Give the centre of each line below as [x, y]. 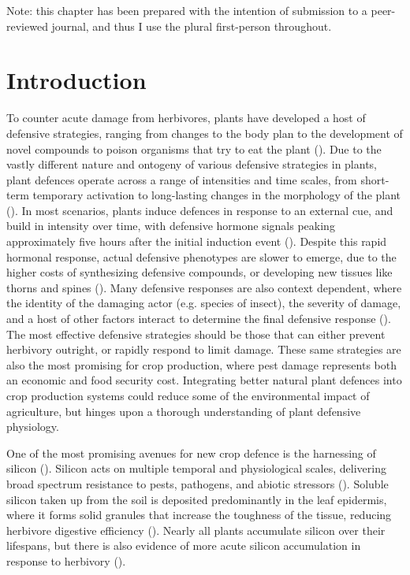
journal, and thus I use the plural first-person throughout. [192, 26]
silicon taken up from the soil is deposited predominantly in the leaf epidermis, [197, 499]
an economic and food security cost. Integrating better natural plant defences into [204, 380]
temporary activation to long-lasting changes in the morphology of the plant [217, 195]
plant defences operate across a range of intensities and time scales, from [182, 179]
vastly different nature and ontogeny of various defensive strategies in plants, [192, 164]
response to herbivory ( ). [66, 560]
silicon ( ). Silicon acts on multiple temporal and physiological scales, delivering [196, 468]
